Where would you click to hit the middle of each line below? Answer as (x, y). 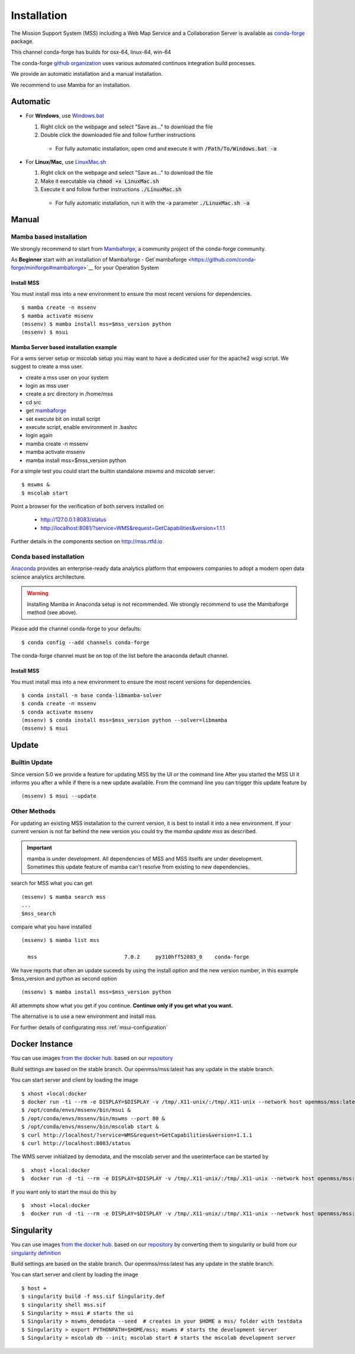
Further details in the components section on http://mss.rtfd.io (87, 541)
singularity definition (36, 1253)
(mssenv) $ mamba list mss (61, 940)
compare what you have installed (51, 927)
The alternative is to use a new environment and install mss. (84, 1016)
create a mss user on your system (67, 377)
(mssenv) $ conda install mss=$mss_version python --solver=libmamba (125, 720)
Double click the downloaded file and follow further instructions (118, 135)
